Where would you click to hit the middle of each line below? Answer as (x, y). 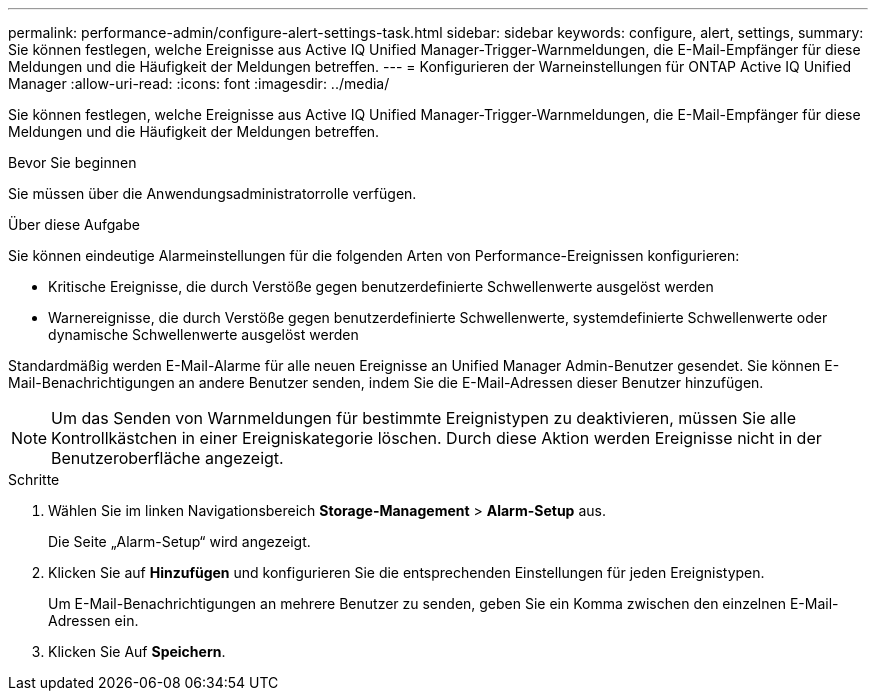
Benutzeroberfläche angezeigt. (167, 458)
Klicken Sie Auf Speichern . (137, 651)
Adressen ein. (93, 620)
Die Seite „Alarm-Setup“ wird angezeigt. (179, 541)
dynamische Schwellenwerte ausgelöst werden (203, 334)
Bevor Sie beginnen (72, 162)
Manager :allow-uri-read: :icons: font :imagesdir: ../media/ (199, 83)
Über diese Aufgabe (74, 224)
